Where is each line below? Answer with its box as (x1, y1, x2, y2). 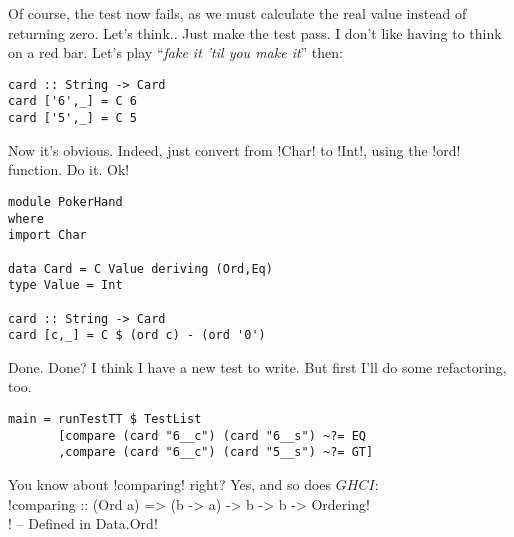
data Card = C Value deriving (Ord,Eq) (8, 261, 273, 276)
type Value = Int (8, 278, 123, 293)
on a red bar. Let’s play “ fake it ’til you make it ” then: (8, 42, 343, 63)
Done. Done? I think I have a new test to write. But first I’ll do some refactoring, (8, 356, 507, 377)
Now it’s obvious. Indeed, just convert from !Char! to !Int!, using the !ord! (8, 139, 461, 160)
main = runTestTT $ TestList (8, 412, 202, 427)
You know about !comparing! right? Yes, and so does (8, 474, 332, 494)
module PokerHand (8, 194, 123, 209)
